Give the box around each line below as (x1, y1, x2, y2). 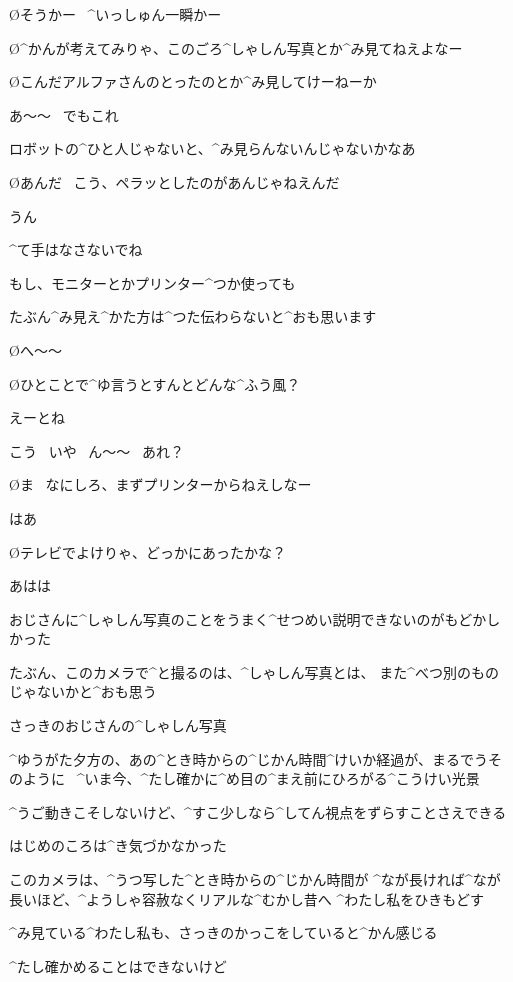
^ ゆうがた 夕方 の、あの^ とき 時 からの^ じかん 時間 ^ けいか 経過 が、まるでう (9, 748, 488, 769)
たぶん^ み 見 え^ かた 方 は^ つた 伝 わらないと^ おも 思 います (9, 306, 377, 327)
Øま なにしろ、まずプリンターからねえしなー (9, 474, 312, 495)
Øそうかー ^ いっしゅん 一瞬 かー (9, 4, 222, 24)
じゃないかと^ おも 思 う (9, 681, 157, 702)
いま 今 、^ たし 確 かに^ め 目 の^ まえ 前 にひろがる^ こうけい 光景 (84, 768, 480, 789)
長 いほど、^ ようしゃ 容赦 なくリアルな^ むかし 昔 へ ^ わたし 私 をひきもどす (9, 888, 484, 909)
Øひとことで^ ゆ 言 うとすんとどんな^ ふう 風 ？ (9, 373, 301, 394)
